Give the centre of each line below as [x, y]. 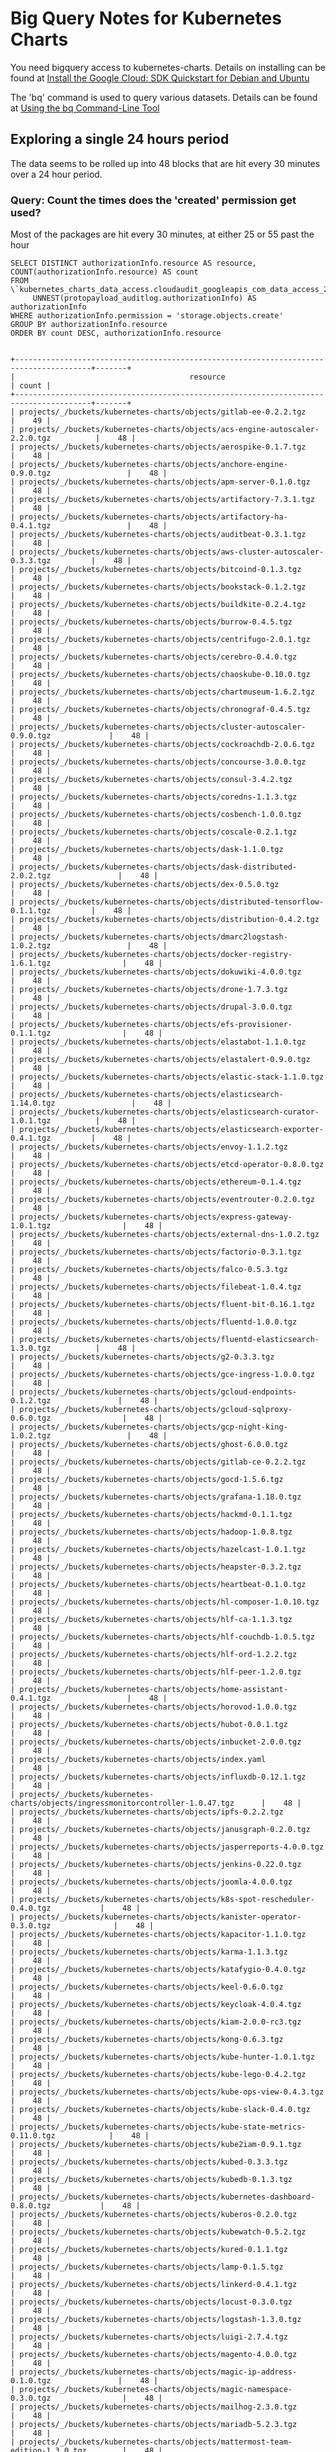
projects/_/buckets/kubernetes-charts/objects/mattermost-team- [156, 2442]
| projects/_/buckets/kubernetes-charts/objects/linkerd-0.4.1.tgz [154, 2285]
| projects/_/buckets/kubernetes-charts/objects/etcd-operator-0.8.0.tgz [167, 1165]
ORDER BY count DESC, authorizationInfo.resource [116, 333]
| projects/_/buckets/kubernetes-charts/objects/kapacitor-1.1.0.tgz [158, 1935]
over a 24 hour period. [56, 174]
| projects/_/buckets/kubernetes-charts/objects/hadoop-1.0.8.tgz [151, 1532]
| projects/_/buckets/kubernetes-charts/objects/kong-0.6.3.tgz [147, 2040]
